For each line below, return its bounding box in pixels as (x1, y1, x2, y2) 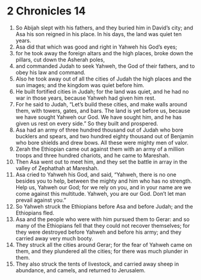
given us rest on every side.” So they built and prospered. (15, 120, 158, 127)
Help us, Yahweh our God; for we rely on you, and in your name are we (15, 183, 191, 190)
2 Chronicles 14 (7, 4, 86, 18)
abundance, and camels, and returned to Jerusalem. (15, 266, 146, 274)
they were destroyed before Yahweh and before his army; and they (15, 228, 182, 236)
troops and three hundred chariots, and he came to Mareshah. (15, 151, 170, 159)
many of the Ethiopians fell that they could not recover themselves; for (15, 222, 190, 229)
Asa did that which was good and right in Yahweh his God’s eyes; (15, 43, 178, 50)
